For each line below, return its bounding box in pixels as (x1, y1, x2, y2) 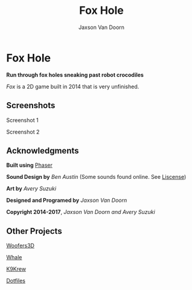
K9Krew (6, 265, 26, 272)
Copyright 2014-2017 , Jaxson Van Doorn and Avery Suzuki (6, 208, 155, 216)
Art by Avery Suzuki (6, 185, 56, 192)
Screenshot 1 (6, 116, 39, 124)
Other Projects (6, 226, 62, 236)
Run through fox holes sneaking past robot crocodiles (6, 71, 144, 79)
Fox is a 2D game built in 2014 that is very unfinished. (6, 83, 139, 90)
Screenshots (6, 100, 56, 111)
